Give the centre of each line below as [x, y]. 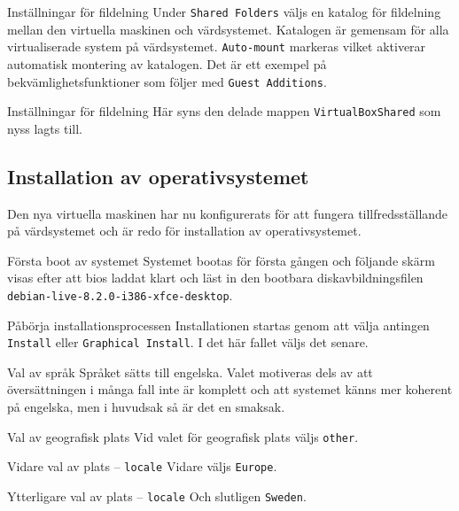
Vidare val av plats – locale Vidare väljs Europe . [142, 466]
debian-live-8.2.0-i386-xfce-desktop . [120, 294]
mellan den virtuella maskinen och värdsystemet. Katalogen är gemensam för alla [228, 29]
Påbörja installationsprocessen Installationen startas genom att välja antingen [218, 325]
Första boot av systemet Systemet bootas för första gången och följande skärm [221, 260]
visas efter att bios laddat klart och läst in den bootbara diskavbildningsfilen [215, 278]
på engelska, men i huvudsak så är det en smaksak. [146, 407]
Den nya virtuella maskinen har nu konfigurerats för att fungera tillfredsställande [228, 213]
